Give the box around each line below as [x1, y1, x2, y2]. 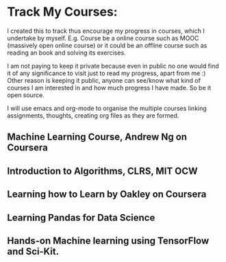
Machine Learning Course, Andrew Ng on [7, 131, 187, 143]
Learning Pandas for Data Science [7, 211, 155, 223]
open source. [7, 90, 45, 99]
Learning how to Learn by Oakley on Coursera [7, 189, 207, 200]
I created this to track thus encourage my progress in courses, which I [7, 27, 205, 35]
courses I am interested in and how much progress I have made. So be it [7, 83, 211, 92]
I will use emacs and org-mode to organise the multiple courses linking [7, 104, 207, 112]
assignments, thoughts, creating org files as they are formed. [7, 111, 179, 120]
